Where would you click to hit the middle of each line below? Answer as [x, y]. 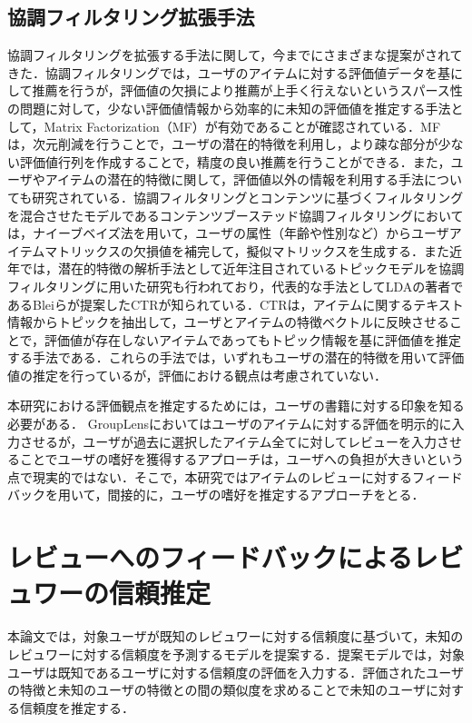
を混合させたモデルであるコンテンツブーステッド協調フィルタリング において [236, 215]
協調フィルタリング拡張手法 [131, 17]
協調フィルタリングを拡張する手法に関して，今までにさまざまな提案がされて [235, 55]
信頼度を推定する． [77, 707]
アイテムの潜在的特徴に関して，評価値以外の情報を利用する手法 [234, 179]
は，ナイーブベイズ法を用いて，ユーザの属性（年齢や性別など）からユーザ [228, 233]
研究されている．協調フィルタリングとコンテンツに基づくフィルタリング [248, 197]
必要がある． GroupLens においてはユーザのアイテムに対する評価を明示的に [230, 424]
